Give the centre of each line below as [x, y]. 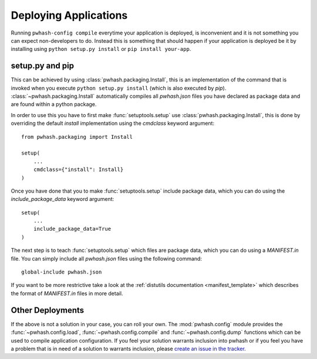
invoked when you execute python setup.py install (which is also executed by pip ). [119, 88]
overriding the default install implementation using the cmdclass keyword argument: [112, 124]
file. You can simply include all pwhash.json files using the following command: [107, 258]
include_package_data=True [72, 229]
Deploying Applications [69, 15]
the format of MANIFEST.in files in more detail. [67, 293]
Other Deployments [48, 310]
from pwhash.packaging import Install [77, 137]
